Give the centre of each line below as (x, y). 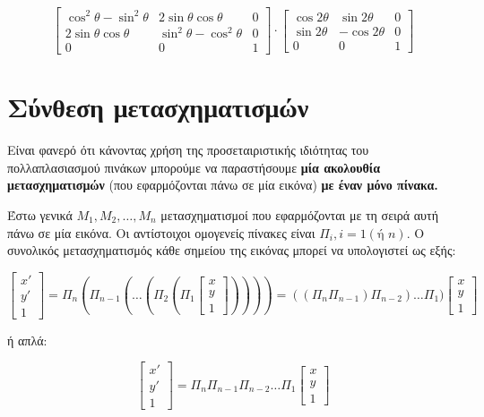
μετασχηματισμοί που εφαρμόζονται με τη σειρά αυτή (299, 215)
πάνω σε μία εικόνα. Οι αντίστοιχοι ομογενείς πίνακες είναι (161, 232)
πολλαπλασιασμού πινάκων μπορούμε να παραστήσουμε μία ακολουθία (194, 167)
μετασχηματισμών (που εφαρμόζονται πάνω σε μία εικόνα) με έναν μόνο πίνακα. (223, 185)
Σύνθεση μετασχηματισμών (158, 107)
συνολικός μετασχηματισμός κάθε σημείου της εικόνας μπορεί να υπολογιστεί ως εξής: (232, 250)
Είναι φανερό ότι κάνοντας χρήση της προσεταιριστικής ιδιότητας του (188, 150)
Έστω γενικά (40, 215)
